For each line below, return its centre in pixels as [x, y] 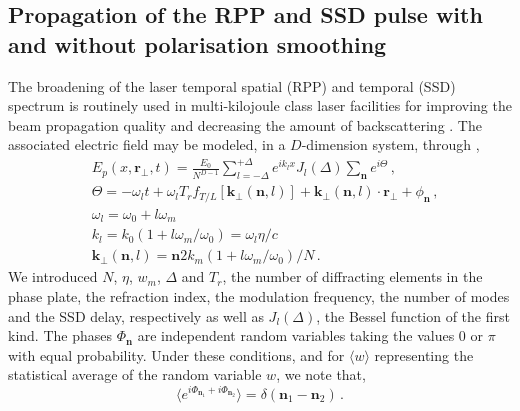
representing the [424, 354]
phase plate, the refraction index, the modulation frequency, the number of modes [259, 296]
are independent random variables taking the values [296, 335]
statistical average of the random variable [135, 374]
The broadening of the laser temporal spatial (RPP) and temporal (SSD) [232, 85]
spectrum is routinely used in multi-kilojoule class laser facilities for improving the [260, 105]
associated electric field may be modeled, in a [147, 144]
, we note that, [321, 374]
